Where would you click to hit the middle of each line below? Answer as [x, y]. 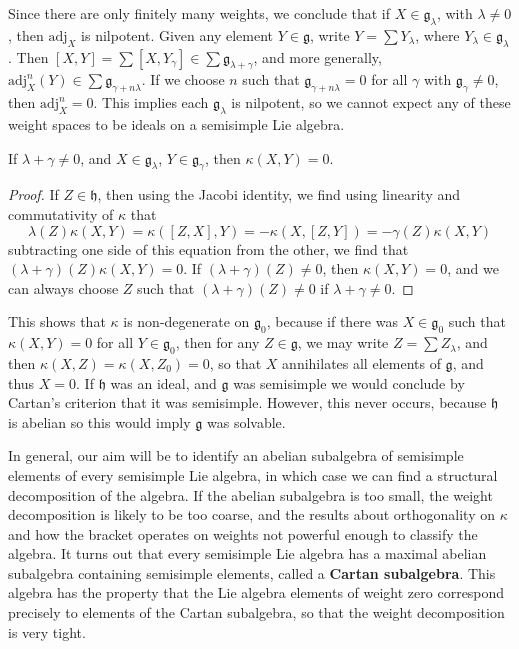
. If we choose [183, 79]
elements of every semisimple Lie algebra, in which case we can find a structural [253, 474]
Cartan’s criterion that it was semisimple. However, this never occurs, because [247, 402]
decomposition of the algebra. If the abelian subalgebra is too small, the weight [250, 494]
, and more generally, [317, 56]
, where [437, 34]
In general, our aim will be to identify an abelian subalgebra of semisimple [236, 455]
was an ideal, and [163, 382]
